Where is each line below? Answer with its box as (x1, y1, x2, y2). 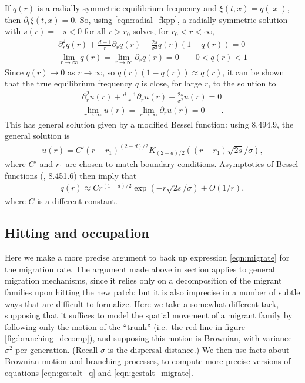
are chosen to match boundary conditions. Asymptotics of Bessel (65, 158, 299, 170)
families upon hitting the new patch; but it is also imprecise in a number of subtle (5, 285, 300, 298)
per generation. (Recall (15, 343, 98, 355)
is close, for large (141, 77, 202, 89)
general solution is (5, 129, 70, 142)
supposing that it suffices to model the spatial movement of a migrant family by (5, 309, 293, 321)
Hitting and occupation (5, 224, 149, 242)
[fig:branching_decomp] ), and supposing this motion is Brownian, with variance (5, 332, 292, 344)
